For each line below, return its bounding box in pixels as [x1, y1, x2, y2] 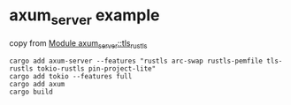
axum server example [9, 5, 160, 28]
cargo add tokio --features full [9, 72, 133, 81]
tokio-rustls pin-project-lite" [36, 64, 157, 73]
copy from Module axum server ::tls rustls [9, 37, 148, 50]
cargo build [9, 87, 53, 97]
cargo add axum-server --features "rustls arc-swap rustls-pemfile [9, 56, 264, 66]
